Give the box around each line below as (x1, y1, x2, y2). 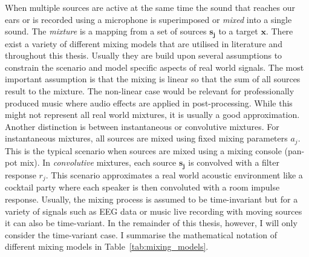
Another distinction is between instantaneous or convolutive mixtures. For (5, 120, 279, 132)
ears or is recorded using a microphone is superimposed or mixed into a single (5, 13, 292, 25)
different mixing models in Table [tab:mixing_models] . (5, 240, 209, 253)
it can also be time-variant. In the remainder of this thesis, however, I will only (5, 216, 298, 229)
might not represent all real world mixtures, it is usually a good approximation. (5, 108, 300, 121)
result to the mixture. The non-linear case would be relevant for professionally (5, 85, 294, 97)
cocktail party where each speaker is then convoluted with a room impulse (5, 181, 280, 194)
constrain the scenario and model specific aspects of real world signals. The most (5, 60, 304, 73)
